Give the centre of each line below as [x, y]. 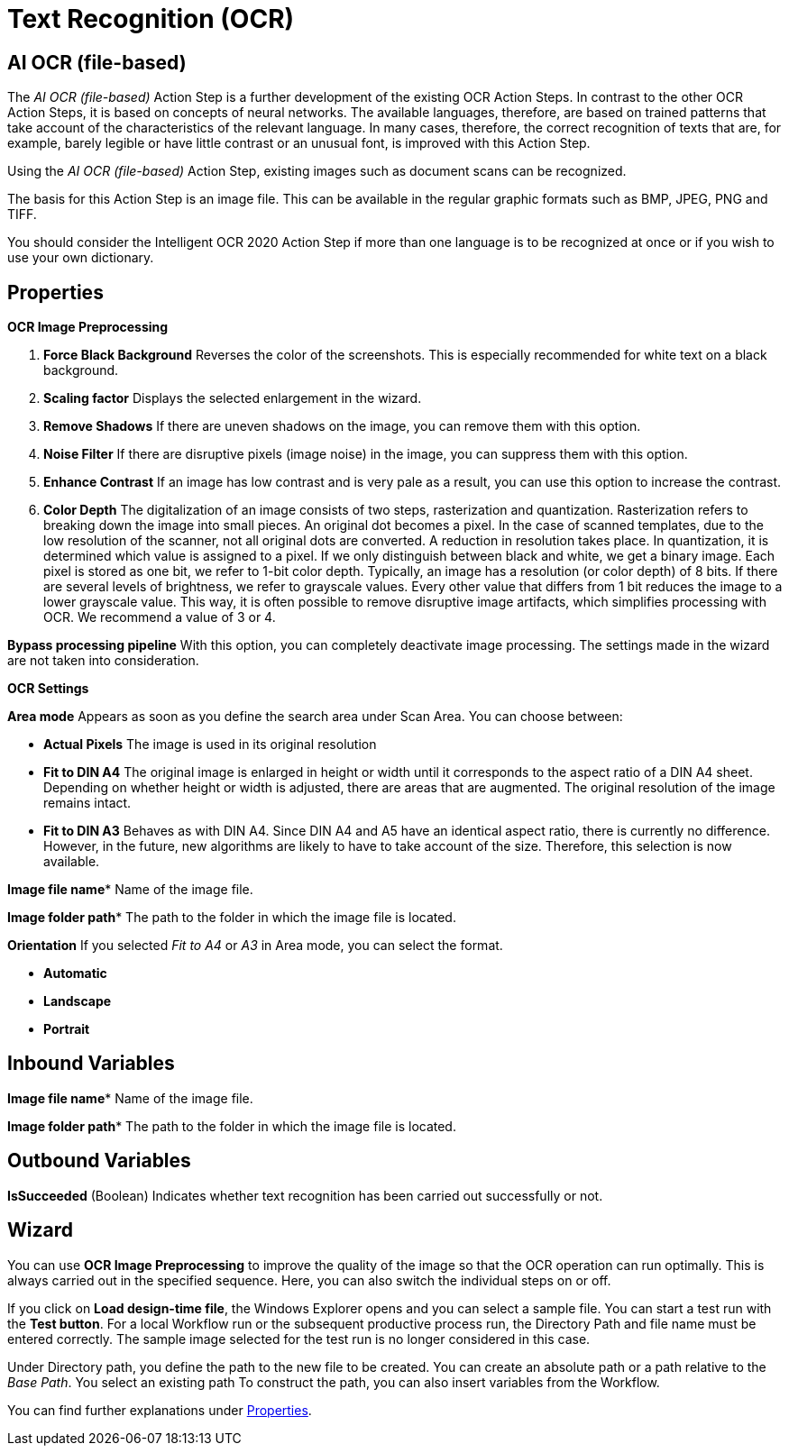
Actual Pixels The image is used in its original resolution [210, 745]
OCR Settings [48, 689]
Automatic [75, 973]
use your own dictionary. [81, 258]
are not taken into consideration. [103, 661]
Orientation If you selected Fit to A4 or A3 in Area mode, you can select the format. [255, 946]
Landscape [78, 1001]
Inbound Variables [91, 1064]
